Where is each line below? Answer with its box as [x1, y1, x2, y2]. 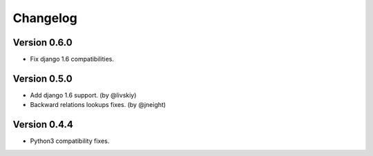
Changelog [12, 10, 77, 26]
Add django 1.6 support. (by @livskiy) [30, 90, 137, 99]
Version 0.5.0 [12, 72, 73, 84]
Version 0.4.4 [12, 119, 74, 130]
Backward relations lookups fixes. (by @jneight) [30, 101, 166, 109]
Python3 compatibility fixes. [30, 137, 110, 145]
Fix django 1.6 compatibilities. [30, 55, 114, 64]
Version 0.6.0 [12, 37, 73, 48]
